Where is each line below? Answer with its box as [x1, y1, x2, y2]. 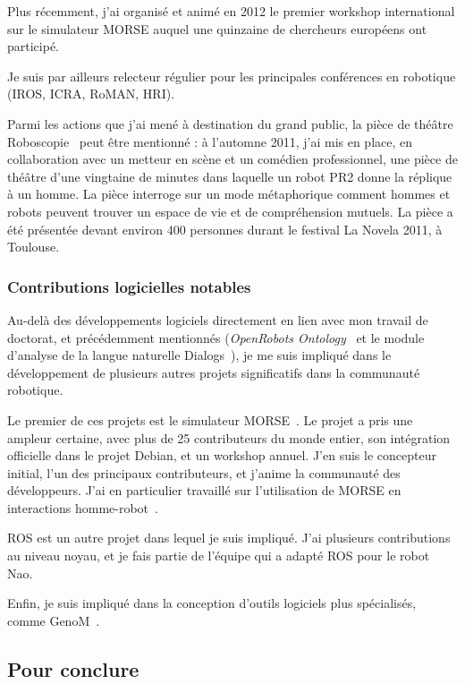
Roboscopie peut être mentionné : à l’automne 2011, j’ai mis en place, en [7, 132, 413, 150]
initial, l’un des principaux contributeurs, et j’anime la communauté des [7, 463, 401, 482]
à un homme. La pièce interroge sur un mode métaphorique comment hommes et [7, 184, 451, 203]
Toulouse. [7, 237, 60, 256]
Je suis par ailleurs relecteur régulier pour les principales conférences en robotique [7, 66, 456, 85]
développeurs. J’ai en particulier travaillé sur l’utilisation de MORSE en [7, 481, 402, 500]
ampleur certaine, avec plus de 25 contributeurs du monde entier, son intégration [7, 428, 451, 447]
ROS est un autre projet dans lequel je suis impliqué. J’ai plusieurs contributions [7, 528, 451, 547]
